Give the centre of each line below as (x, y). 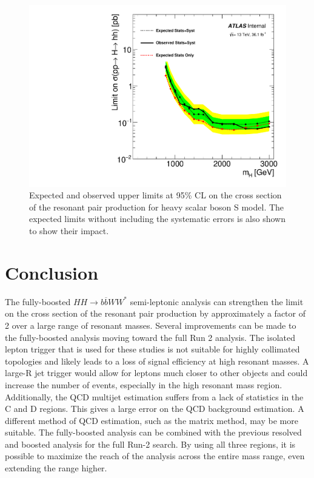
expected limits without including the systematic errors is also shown (157, 219)
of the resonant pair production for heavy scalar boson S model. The (157, 207)
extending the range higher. (56, 468)
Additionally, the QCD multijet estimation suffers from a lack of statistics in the (154, 396)
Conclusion (52, 272)
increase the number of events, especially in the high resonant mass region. (144, 384)
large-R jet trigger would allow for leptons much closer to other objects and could (156, 373)
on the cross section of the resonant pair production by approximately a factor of (155, 313)
